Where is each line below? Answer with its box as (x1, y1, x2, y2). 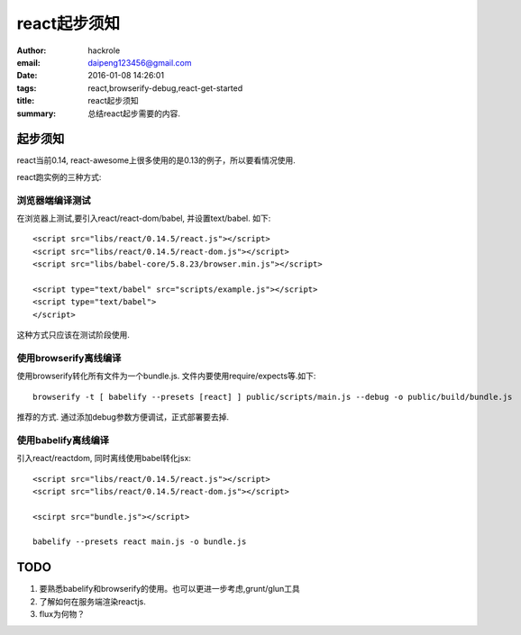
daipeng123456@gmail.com (87, 57, 193, 68)
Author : (16, 45, 47, 56)
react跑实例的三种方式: (16, 171, 102, 182)
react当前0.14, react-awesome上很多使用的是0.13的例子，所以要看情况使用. (16, 155, 297, 166)
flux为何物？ (39, 609, 86, 620)
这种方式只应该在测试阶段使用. (16, 330, 131, 340)
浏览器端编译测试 (16, 194, 91, 206)
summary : (16, 108, 57, 119)
